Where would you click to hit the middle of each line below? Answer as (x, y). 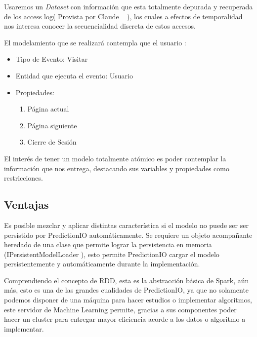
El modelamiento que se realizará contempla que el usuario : (95, 42)
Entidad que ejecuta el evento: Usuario (74, 75)
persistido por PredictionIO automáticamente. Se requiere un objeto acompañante (128, 235)
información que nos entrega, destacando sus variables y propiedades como (117, 168)
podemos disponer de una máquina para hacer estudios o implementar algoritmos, (128, 300)
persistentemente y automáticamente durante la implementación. (102, 264)
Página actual (48, 109)
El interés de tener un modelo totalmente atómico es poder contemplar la (115, 158)
